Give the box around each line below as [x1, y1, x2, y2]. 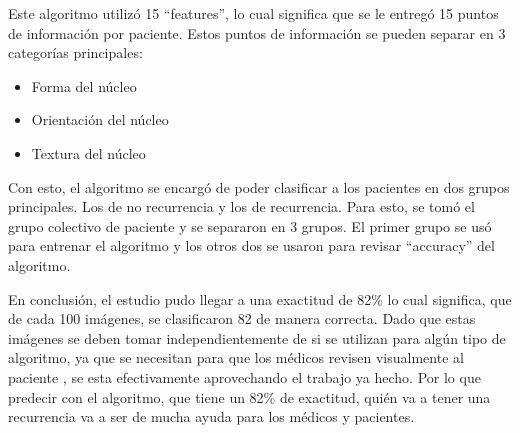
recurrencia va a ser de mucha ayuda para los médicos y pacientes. [8, 406, 415, 427]
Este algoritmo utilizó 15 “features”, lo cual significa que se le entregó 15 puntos [8, 3, 499, 23]
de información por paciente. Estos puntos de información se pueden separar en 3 [8, 22, 506, 43]
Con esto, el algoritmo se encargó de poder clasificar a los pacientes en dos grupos [8, 176, 510, 197]
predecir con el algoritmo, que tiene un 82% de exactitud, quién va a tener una [8, 386, 491, 407]
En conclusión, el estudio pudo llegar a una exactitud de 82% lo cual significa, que [8, 288, 512, 309]
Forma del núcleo [31, 75, 137, 96]
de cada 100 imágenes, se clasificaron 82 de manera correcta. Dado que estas [8, 308, 476, 329]
